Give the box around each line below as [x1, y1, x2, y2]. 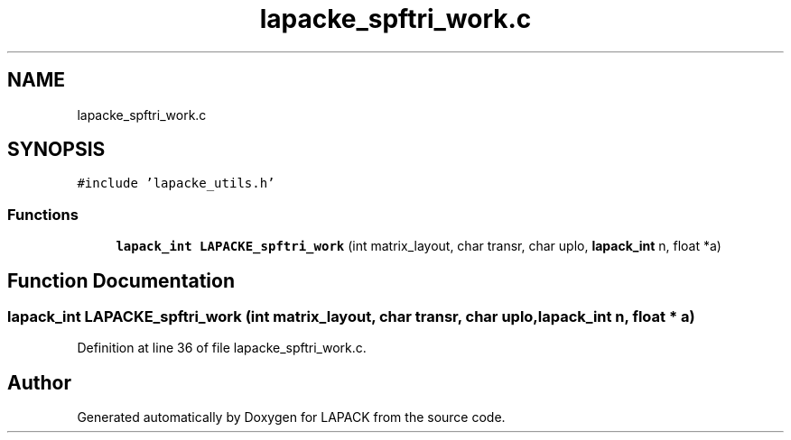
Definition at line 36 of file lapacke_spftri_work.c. [77, 340, 367, 356]
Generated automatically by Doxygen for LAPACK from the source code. [77, 409, 506, 426]
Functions [7, 205, 79, 224]
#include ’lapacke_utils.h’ [77, 176, 275, 191]
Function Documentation [7, 269, 235, 292]
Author [7, 371, 71, 394]
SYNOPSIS [7, 138, 106, 161]
